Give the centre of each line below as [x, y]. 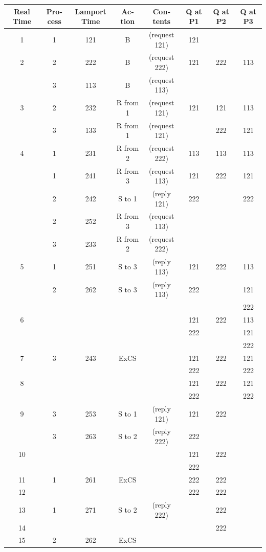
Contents [162, 16]
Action [128, 16]
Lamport [91, 11]
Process [54, 16]
